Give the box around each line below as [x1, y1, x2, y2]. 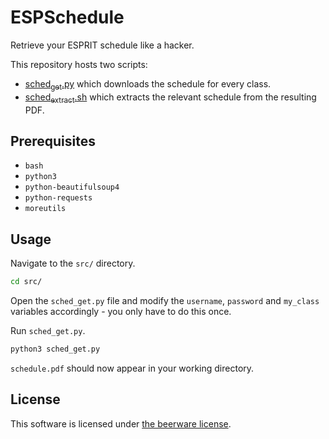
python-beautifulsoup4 [24, 182, 120, 193]
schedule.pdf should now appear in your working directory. [10, 362, 255, 374]
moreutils [24, 204, 67, 214]
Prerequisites [10, 132, 96, 150]
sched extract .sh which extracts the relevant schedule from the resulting [24, 91, 317, 105]
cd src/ [10, 277, 43, 287]
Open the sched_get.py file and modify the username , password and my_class [10, 295, 320, 307]
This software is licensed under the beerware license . [10, 417, 232, 430]
